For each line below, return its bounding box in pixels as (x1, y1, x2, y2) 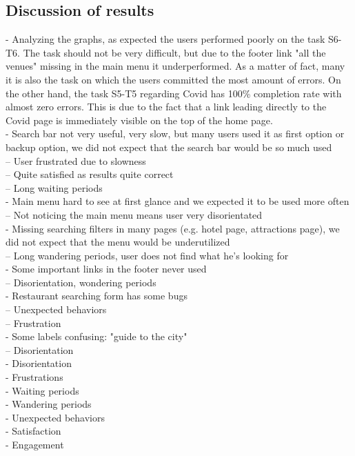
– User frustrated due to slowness (6, 153, 146, 168)
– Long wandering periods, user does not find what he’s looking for (6, 248, 289, 262)
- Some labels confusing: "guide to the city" (6, 329, 187, 344)
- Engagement (6, 437, 64, 452)
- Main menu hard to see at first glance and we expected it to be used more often (6, 194, 349, 208)
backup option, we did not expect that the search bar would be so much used (6, 139, 332, 154)
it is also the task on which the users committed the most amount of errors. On (6, 72, 341, 86)
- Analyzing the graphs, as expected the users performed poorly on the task (6, 32, 325, 46)
